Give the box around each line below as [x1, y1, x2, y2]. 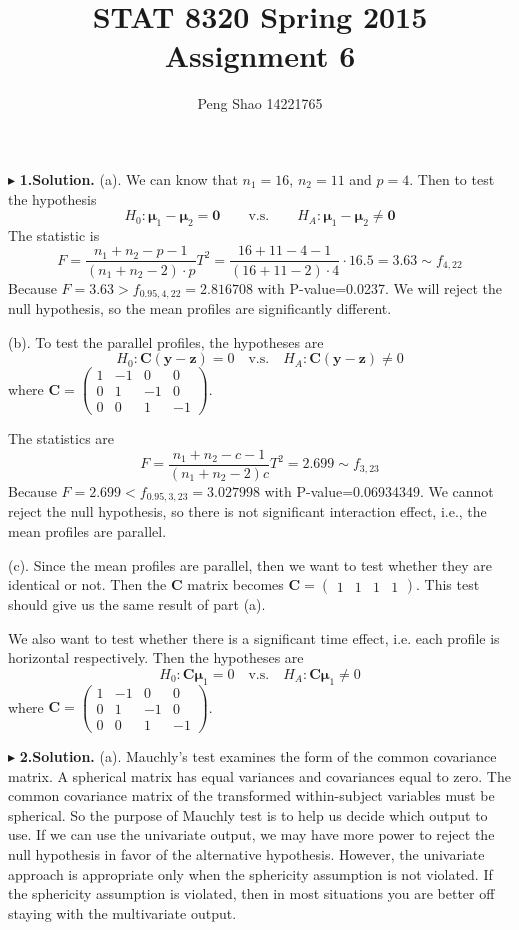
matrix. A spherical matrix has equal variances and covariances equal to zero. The [8, 765, 511, 786]
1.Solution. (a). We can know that [19, 168, 238, 189]
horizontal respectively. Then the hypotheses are [8, 647, 304, 668]
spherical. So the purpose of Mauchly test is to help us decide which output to [8, 804, 488, 825]
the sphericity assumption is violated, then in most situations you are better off [8, 883, 495, 904]
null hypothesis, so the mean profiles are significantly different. [8, 298, 392, 318]
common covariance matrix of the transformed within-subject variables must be [8, 785, 495, 806]
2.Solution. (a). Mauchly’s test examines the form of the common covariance [19, 745, 497, 766]
